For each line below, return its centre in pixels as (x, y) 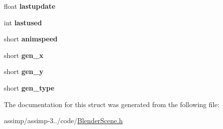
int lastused (23, 22)
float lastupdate (30, 6)
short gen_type (29, 87)
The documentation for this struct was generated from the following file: (112, 104)
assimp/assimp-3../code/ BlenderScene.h (63, 120)
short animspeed (31, 39)
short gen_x (24, 55)
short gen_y (24, 71)
